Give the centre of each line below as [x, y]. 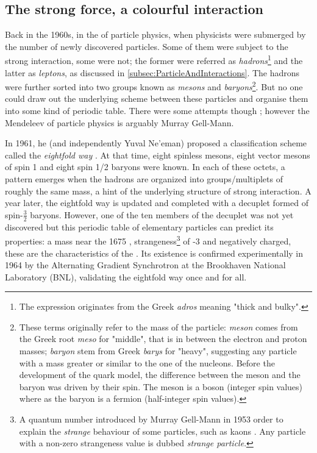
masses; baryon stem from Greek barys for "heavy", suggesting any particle [158, 351]
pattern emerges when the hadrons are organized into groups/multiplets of [144, 179]
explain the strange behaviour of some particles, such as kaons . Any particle [162, 431]
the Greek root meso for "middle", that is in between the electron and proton [163, 339]
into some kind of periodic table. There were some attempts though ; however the [157, 111]
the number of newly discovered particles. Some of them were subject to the [147, 46]
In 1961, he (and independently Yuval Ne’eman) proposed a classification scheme [156, 143]
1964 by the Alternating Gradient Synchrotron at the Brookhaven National [145, 265]
